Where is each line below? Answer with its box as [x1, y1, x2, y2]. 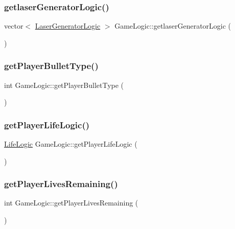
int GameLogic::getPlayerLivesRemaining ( [4, 197, 138, 208]
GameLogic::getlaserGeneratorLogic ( [114, 20, 231, 31]
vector [4, 20, 24, 31]
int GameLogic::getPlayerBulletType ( [4, 79, 124, 90]
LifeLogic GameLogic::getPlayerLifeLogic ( [4, 139, 137, 149]
